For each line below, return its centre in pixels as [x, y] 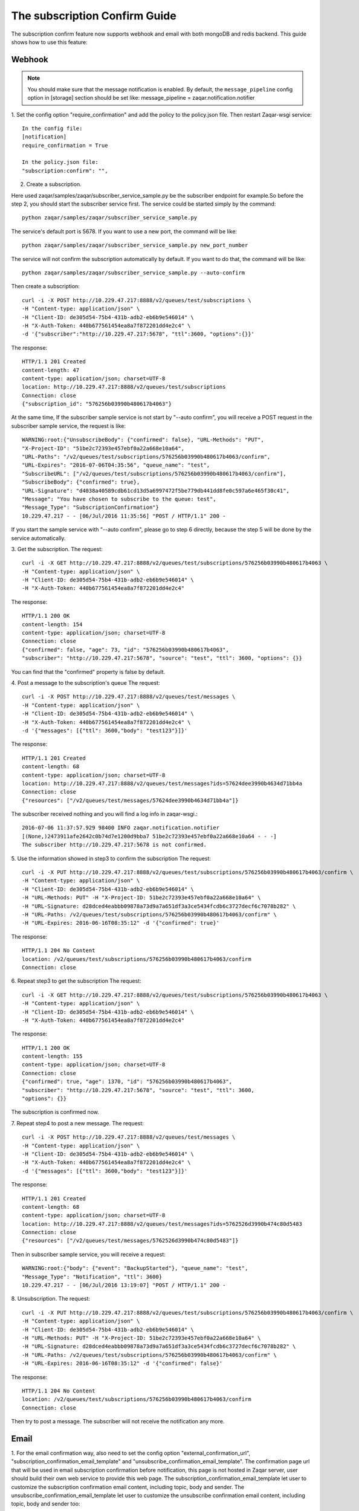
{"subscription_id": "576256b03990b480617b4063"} [97, 404]
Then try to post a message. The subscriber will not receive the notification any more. [118, 1422]
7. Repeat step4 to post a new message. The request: [78, 1123]
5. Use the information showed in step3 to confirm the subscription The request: [111, 858]
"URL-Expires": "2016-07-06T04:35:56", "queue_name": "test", [116, 465]
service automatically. [38, 538]
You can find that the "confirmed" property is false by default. [88, 671]
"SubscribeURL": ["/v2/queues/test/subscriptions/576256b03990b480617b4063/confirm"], [154, 474]
